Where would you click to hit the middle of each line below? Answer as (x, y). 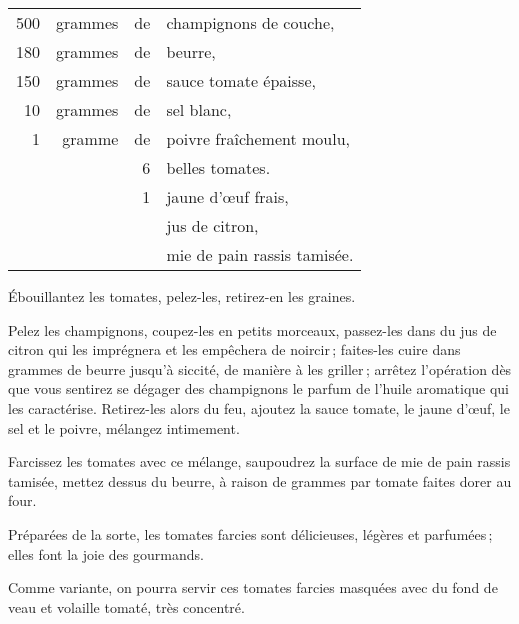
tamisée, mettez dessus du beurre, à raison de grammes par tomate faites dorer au (260, 480)
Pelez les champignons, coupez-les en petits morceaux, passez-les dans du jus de (252, 329)
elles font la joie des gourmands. (106, 553)
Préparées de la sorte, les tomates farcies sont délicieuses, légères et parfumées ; (250, 533)
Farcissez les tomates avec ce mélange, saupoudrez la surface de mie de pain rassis (259, 461)
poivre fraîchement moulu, (258, 138)
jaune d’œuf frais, (227, 196)
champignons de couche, (250, 22)
